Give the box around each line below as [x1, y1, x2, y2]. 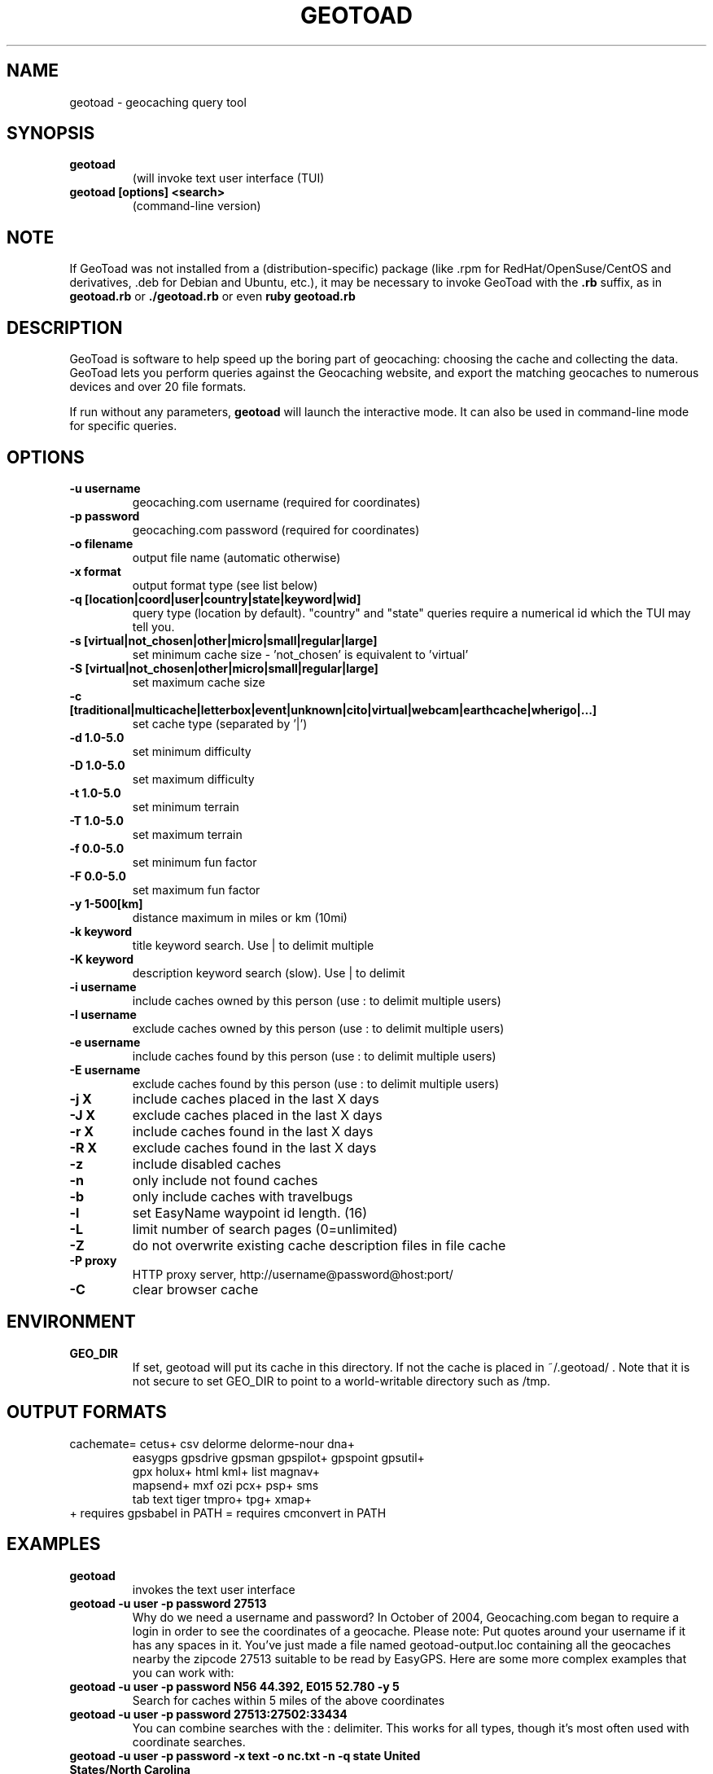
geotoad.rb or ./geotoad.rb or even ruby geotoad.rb [69, 289, 356, 304]
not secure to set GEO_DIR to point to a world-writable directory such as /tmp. [132, 1373, 551, 1388]
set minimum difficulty [132, 744, 252, 758]
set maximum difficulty [132, 771, 255, 786]
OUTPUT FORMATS [7, 1402, 167, 1423]
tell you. [132, 619, 175, 634]
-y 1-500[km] [69, 896, 143, 911]
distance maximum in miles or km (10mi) [132, 910, 348, 924]
